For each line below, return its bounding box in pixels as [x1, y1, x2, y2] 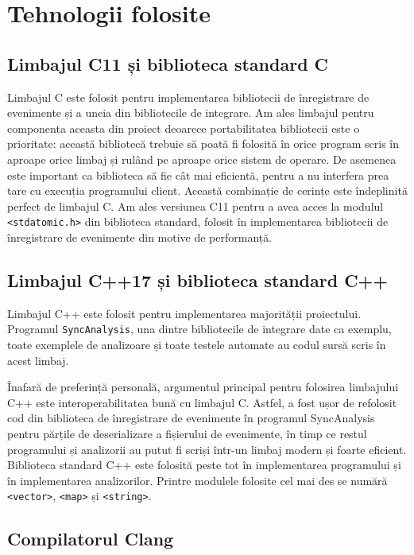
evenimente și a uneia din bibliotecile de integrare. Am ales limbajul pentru [7, 104, 374, 121]
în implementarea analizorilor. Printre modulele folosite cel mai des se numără [7, 472, 388, 488]
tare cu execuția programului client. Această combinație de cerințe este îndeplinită [7, 182, 408, 199]
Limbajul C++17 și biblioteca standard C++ [7, 267, 389, 292]
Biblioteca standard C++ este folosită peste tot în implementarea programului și [7, 456, 401, 473]
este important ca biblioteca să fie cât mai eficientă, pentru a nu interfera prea [7, 166, 389, 183]
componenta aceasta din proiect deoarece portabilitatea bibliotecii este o [7, 119, 360, 136]
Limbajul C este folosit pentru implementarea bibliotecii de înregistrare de [7, 88, 370, 105]
